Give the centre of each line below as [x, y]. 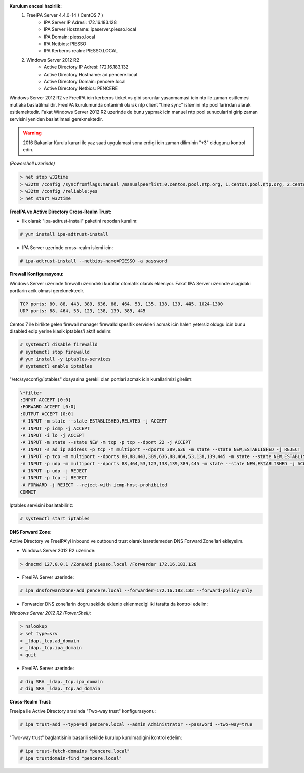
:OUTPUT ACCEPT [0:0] [47, 414]
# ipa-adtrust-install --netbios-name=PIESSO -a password [93, 261]
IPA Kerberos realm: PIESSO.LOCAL [81, 51]
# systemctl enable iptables [56, 366]
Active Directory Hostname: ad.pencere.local [91, 74]
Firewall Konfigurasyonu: [36, 274]
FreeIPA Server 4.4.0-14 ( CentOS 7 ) [65, 15]
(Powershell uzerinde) [32, 164]
